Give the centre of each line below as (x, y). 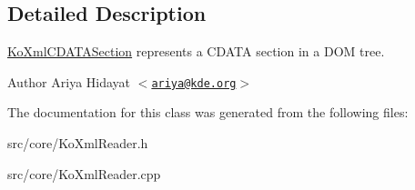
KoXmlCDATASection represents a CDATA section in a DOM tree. (196, 51)
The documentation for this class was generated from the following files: (208, 112)
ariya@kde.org (194, 83)
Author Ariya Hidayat (69, 81)
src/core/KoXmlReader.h (78, 143)
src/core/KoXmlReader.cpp (84, 173)
